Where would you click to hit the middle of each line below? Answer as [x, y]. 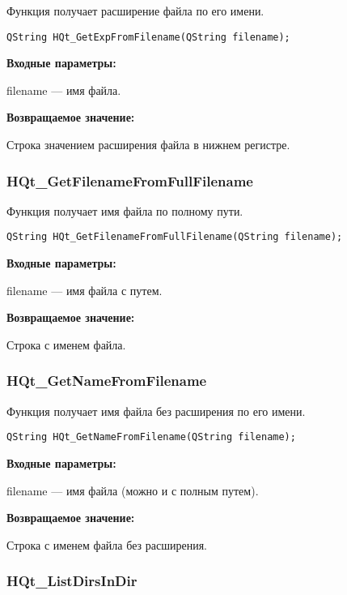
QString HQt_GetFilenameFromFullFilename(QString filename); [175, 237]
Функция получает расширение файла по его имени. [135, 11]
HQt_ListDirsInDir [72, 581]
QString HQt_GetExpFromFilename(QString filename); [148, 37]
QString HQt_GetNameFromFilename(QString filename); [151, 437]
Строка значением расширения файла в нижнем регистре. [148, 145]
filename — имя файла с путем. [85, 290]
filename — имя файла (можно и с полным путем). [133, 490]
